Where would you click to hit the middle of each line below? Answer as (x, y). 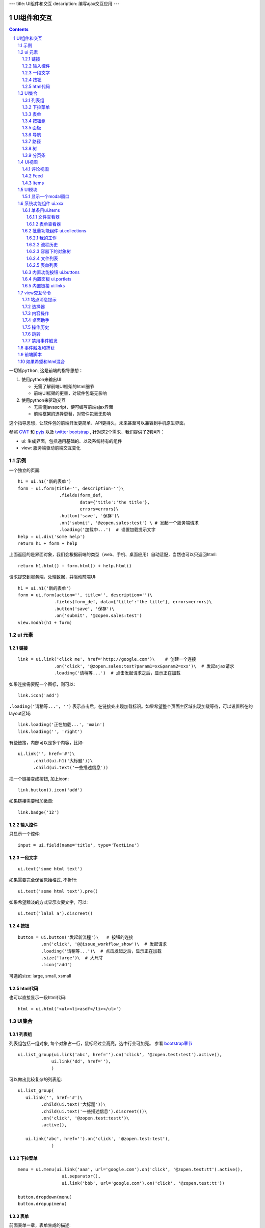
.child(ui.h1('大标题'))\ (63, 761)
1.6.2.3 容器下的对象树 (49, 251)
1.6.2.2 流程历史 (42, 245)
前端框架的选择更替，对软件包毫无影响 (72, 414)
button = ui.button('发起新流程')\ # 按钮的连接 (76, 937)
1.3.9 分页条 (34, 155)
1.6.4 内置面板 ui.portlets (47, 279)
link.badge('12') (39, 812)
